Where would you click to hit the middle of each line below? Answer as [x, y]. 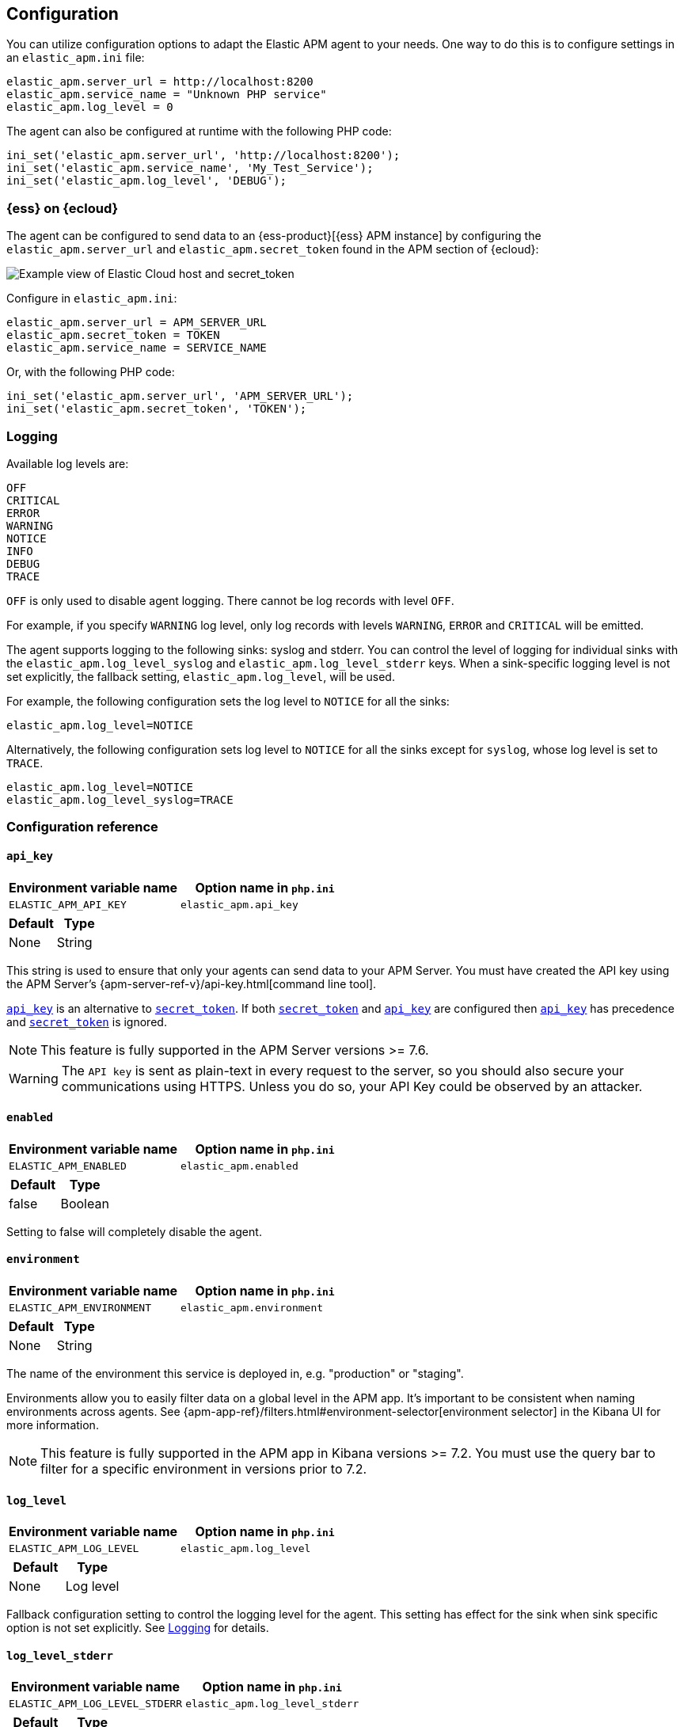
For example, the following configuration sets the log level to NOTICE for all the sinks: [228, 701]
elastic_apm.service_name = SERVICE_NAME [137, 348]
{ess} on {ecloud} [63, 208]
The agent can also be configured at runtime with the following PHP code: [199, 131]
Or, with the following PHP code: [91, 372]
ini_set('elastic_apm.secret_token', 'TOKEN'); [157, 409]
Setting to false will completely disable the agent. [134, 1231]
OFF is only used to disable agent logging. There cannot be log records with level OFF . [230, 600]
